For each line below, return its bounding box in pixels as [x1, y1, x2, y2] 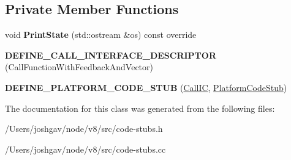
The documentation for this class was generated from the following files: [5, 101, 275, 114]
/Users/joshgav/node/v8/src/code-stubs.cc [5, 142, 166, 155]
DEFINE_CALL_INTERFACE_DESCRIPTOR [5, 48, 216, 61]
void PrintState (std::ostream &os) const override [5, 28, 197, 41]
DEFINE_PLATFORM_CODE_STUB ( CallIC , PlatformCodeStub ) [5, 81, 287, 93]
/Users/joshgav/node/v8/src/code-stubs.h [5, 122, 163, 135]
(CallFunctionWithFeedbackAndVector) [5, 60, 153, 73]
